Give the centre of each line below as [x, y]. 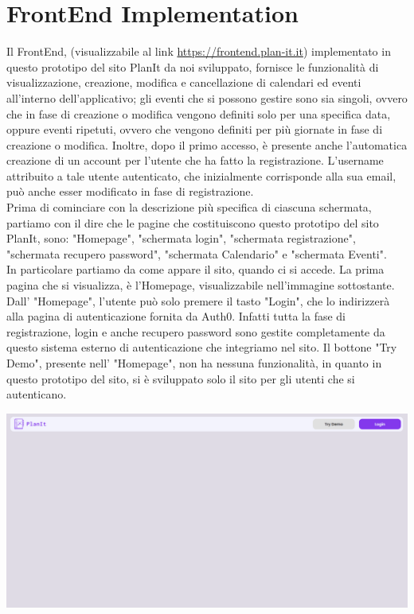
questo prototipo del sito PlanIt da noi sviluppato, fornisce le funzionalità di [193, 66]
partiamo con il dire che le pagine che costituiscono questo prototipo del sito [193, 222]
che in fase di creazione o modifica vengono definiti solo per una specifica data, [199, 113]
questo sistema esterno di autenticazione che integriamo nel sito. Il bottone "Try [202, 347]
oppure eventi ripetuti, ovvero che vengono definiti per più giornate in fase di [195, 129]
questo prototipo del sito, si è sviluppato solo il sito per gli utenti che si [181, 378]
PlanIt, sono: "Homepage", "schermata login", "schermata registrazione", [181, 238]
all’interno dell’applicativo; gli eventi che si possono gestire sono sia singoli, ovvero [207, 97]
